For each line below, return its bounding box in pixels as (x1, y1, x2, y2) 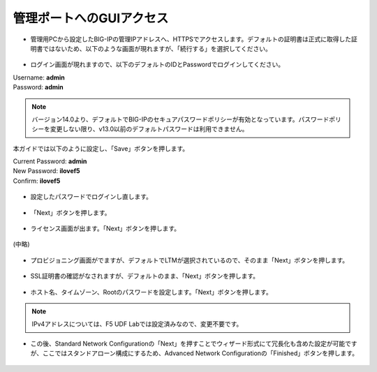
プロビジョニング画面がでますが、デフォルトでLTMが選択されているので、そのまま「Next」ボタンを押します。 (30, 255, 349, 265)
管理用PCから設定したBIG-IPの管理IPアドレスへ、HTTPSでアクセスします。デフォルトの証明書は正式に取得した (30, 35, 352, 43)
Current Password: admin (13, 157, 87, 165)
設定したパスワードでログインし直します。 (30, 193, 153, 201)
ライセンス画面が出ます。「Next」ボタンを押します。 (30, 224, 181, 233)
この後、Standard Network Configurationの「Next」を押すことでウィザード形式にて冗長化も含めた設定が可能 (30, 339, 346, 348)
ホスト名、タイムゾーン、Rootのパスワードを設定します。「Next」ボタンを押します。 (30, 288, 272, 296)
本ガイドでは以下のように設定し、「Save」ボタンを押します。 (13, 144, 188, 153)
